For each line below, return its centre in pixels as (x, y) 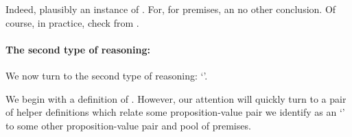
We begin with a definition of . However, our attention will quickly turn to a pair (176, 98)
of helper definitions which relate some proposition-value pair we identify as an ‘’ (175, 112)
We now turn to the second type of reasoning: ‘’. (107, 75)
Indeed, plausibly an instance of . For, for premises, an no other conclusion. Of (171, 9)
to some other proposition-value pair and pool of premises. (128, 125)
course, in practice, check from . (72, 22)
